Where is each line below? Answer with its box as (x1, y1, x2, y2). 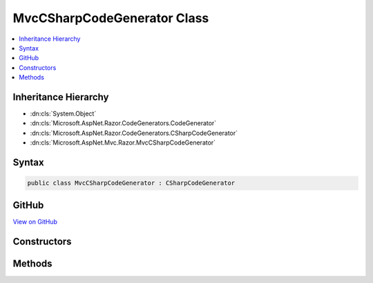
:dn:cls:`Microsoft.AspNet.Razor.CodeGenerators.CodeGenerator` (30, 119, 217, 127)
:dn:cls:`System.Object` (30, 109, 97, 118)
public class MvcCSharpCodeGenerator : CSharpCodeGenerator (27, 179, 236, 187)
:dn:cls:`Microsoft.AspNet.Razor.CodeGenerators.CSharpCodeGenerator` (30, 129, 238, 137)
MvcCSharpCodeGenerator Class (12, 10, 209, 26)
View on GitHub (12, 217, 58, 226)
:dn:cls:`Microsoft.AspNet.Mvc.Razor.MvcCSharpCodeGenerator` (30, 138, 216, 147)
